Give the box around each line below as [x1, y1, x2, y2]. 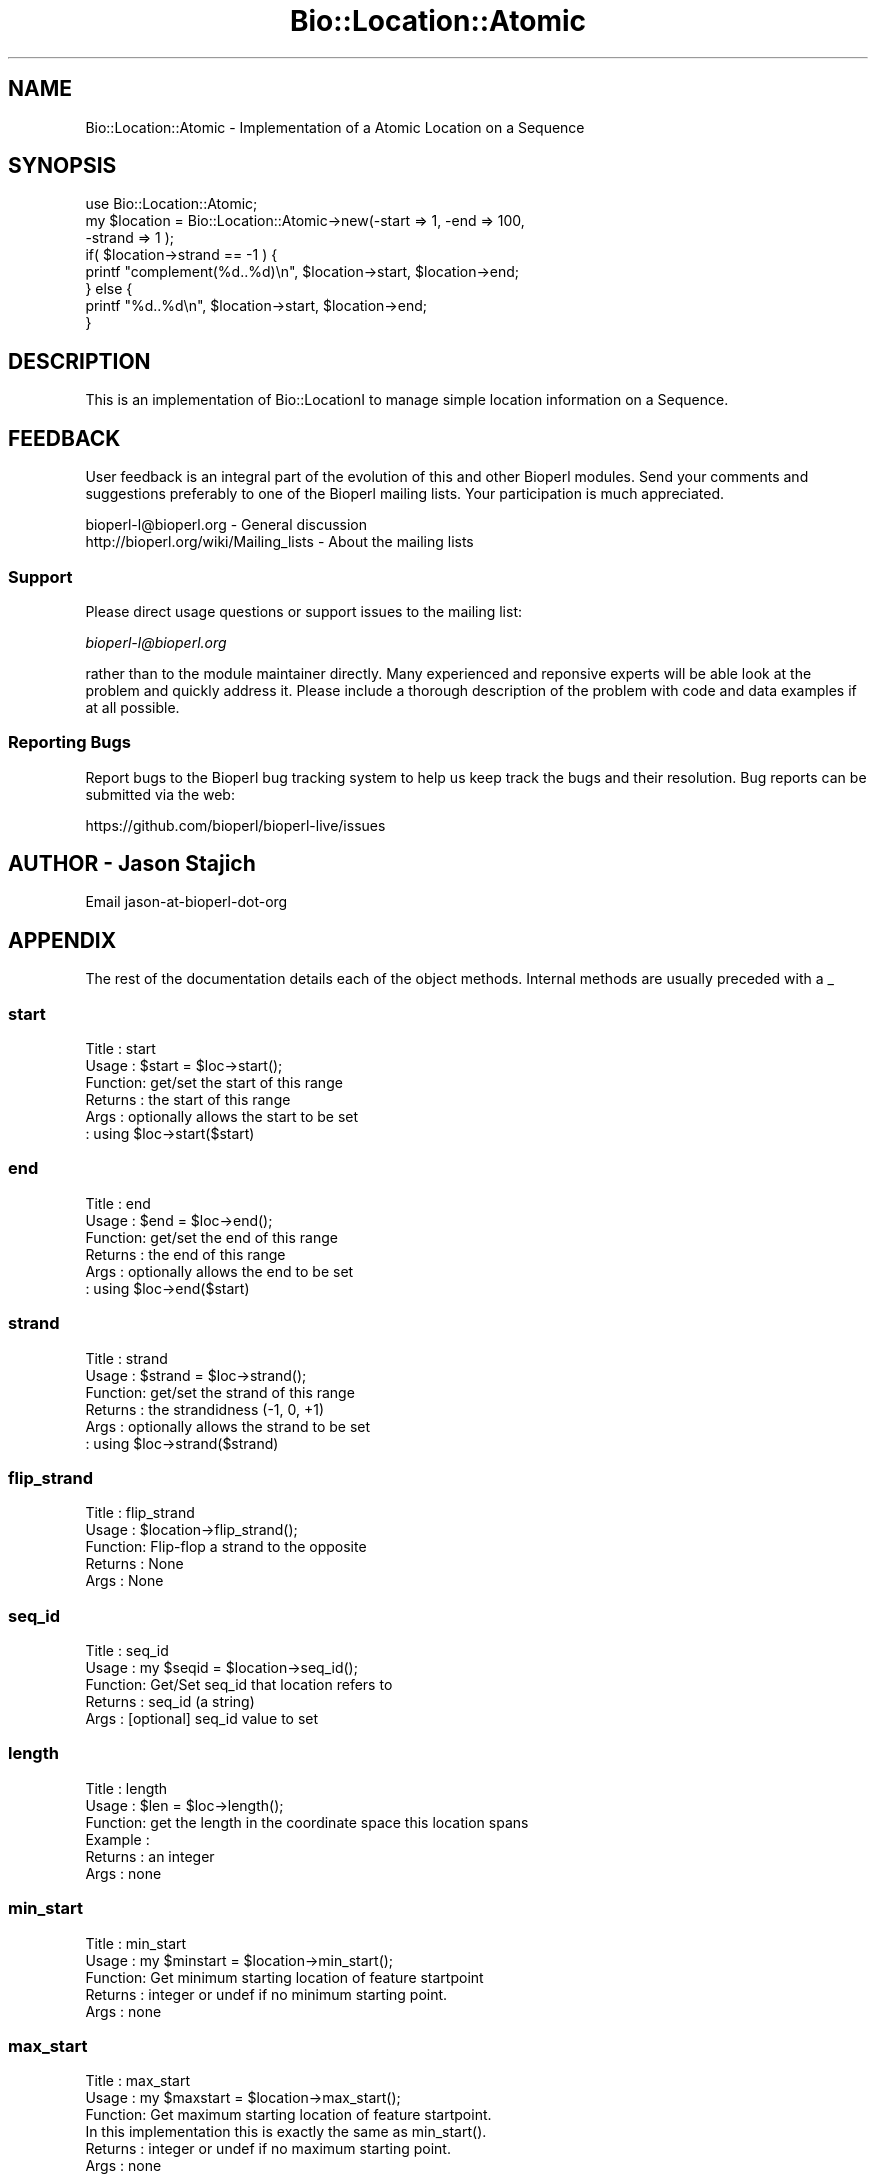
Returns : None [85, 1555, 184, 1573]
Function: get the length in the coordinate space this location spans [85, 1813, 529, 1831]
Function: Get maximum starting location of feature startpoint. [85, 2106, 492, 2124]
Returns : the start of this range [85, 1091, 291, 1109]
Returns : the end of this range [85, 1245, 286, 1263]
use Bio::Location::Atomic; [85, 195, 258, 213]
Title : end [85, 1194, 151, 1212]
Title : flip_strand [85, 1504, 195, 1522]
